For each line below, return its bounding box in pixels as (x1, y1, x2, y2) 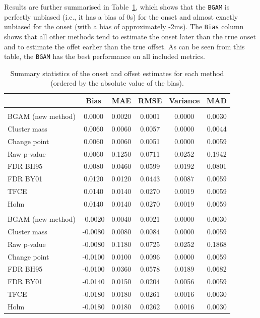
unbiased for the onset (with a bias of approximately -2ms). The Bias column (4, 21, 244, 32)
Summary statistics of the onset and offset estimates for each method (10, 68, 224, 78)
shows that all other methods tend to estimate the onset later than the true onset (4, 31, 256, 41)
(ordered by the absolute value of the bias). (50, 78, 184, 88)
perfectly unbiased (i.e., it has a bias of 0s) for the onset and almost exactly (4, 11, 238, 22)
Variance (169, 95, 200, 105)
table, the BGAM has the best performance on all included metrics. (4, 51, 205, 61)
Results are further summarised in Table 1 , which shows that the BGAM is (4, 2, 230, 12)
